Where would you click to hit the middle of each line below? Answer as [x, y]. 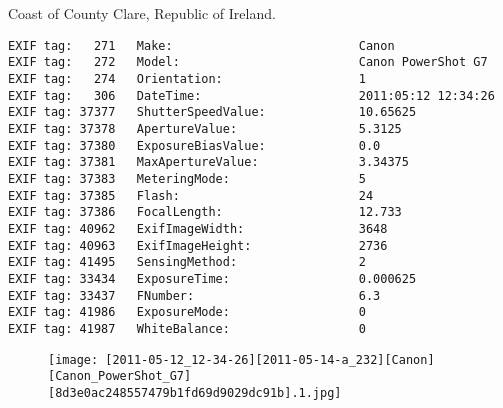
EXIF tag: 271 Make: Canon [201, 45]
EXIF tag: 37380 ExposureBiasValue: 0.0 [194, 145]
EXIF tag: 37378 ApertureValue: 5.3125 [205, 129]
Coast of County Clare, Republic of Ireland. [142, 13]
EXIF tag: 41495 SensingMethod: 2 [187, 262]
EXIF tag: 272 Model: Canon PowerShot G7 [248, 62]
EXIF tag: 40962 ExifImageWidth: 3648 [198, 229]
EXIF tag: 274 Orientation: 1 [187, 79]
